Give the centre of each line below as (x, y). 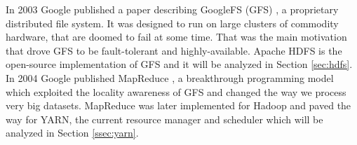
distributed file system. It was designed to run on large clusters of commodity (172, 23)
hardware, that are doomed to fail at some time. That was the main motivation (176, 37)
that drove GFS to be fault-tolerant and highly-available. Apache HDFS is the (174, 50)
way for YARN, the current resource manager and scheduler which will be (164, 119)
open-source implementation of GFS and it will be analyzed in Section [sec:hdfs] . (179, 64)
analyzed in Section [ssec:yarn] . (72, 133)
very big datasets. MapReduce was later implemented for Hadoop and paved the (178, 105)
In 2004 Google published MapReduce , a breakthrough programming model (170, 77)
